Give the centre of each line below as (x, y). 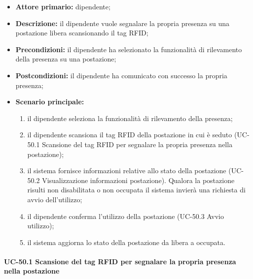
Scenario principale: (50, 102)
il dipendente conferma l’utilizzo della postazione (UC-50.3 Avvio (126, 216)
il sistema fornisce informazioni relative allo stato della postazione (127, 170)
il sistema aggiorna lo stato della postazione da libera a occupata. (126, 242)
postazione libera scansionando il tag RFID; (82, 33)
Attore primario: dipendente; (63, 6)
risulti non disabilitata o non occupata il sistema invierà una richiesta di (136, 190)
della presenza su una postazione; (66, 59)
